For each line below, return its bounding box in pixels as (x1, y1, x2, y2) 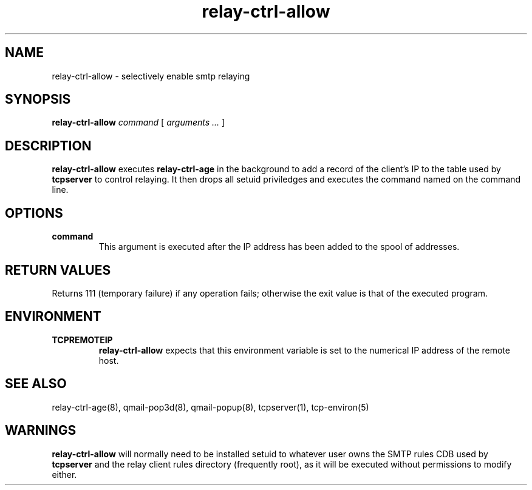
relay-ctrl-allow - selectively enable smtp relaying (52, 70, 250, 81)
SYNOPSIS (5, 92, 71, 107)
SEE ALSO (5, 376, 67, 392)
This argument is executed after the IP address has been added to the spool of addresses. (98, 241, 460, 252)
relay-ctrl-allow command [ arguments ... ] (52, 117, 225, 128)
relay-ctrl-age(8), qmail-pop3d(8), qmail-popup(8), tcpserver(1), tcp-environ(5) (52, 401, 369, 412)
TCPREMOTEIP (52, 334, 113, 345)
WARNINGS (5, 423, 77, 438)
